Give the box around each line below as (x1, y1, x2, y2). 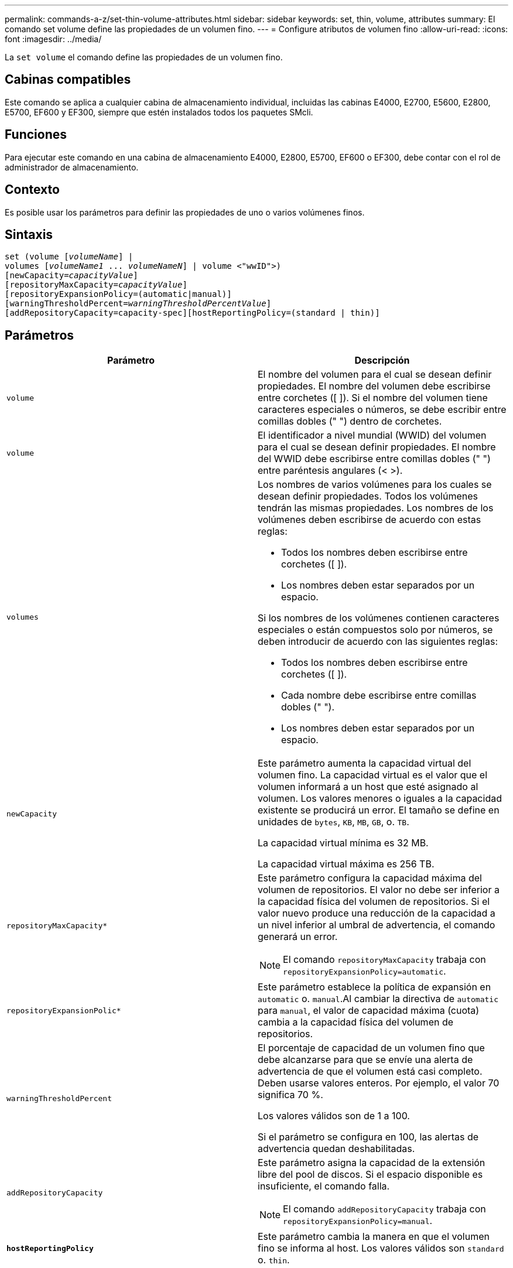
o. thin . (258, 1254, 290, 1266)
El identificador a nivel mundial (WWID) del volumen (258, 429, 487, 442)
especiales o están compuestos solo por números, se (258, 624, 493, 636)
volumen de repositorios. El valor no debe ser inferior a (258, 884, 500, 896)
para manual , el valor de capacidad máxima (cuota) (258, 1004, 480, 1017)
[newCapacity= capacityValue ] (5, 271, 138, 281)
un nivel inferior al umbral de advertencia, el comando (258, 919, 495, 931)
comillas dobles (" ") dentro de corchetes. (258, 415, 442, 428)
